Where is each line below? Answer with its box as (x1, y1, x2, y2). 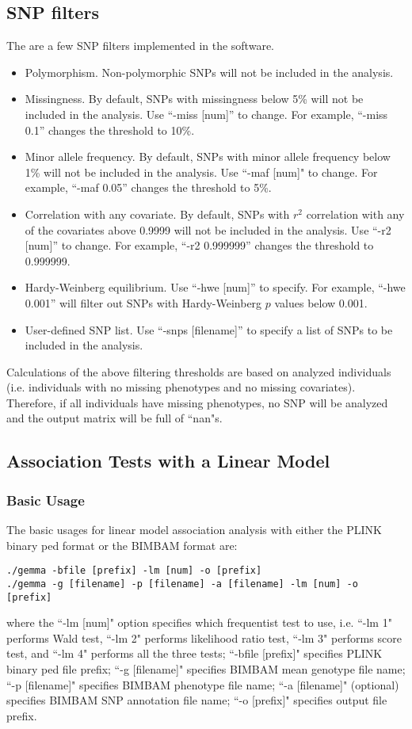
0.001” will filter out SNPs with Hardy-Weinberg (25, 294, 262, 311)
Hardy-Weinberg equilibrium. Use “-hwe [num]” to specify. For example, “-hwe (25, 279, 406, 296)
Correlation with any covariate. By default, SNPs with (25, 205, 290, 222)
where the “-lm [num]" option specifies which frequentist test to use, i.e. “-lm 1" (6, 614, 392, 631)
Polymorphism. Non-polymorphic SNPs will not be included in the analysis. (25, 63, 394, 80)
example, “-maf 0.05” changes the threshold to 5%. (25, 179, 272, 196)
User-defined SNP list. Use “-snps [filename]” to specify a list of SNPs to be (25, 321, 393, 338)
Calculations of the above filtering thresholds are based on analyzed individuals (6, 363, 391, 380)
